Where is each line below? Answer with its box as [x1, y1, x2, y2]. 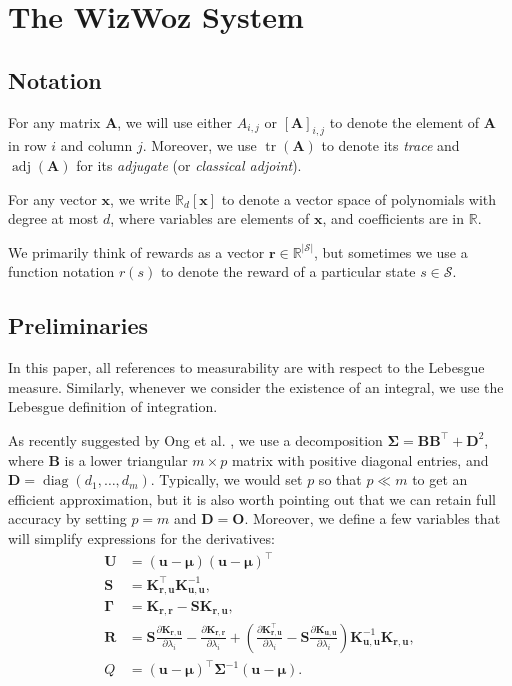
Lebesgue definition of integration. [8, 396, 218, 417]
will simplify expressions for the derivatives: [8, 527, 275, 548]
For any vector [8, 188, 97, 209]
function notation [8, 261, 115, 282]
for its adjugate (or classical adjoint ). [76, 154, 302, 175]
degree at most [8, 208, 99, 229]
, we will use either [117, 111, 233, 132]
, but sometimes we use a [313, 241, 468, 262]
